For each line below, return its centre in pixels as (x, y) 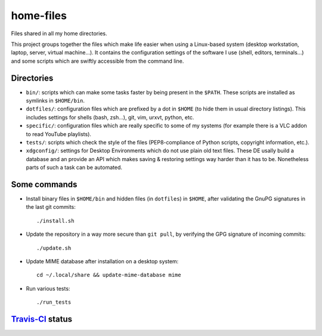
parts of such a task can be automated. (74, 168)
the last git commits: (51, 207)
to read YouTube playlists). (59, 134)
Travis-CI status (42, 319)
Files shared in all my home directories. (59, 33)
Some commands (44, 184)
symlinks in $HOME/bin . (55, 101)
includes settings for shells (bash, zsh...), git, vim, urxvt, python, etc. (110, 117)
